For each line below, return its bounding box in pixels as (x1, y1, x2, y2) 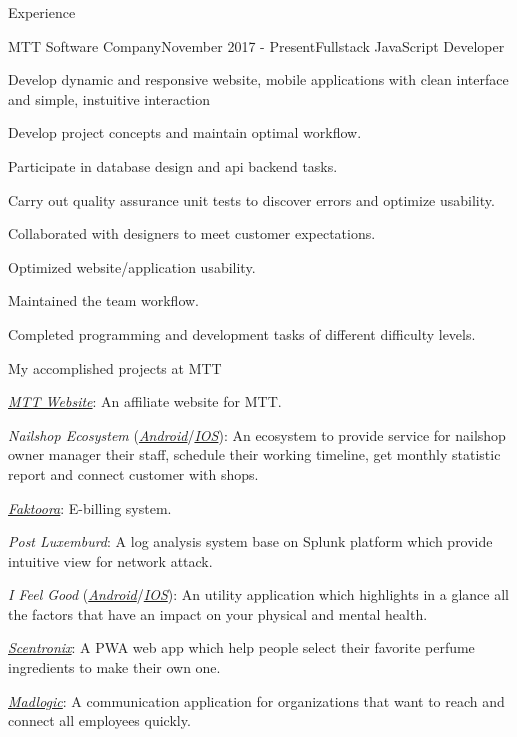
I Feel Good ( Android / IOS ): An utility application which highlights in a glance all (8, 584, 509, 605)
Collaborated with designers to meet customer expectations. (8, 223, 376, 244)
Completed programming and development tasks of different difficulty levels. (8, 323, 476, 344)
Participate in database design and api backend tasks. (8, 155, 338, 176)
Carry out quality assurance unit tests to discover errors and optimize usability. (8, 189, 495, 210)
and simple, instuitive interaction (8, 88, 211, 109)
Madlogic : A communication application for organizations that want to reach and (8, 690, 505, 711)
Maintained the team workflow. (8, 290, 199, 311)
